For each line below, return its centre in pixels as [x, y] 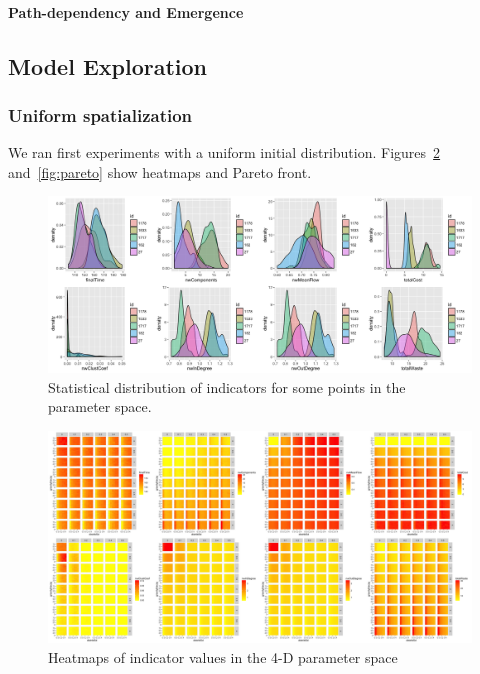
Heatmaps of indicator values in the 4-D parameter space [223, 656]
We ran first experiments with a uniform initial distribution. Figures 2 [224, 152]
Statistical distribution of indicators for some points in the [227, 386]
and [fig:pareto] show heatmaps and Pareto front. [160, 171]
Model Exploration [107, 65]
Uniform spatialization [100, 114]
